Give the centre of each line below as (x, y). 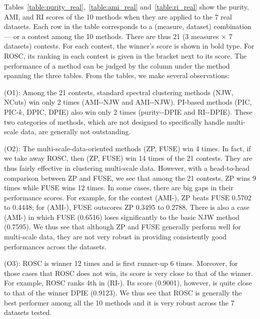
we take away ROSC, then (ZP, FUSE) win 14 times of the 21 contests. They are (128, 158)
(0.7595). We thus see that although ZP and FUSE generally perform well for (122, 227)
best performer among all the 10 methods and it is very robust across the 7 (119, 302)
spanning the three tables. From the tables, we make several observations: (117, 75)
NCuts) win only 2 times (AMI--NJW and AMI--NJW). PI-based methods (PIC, (128, 102)
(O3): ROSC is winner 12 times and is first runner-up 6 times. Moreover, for (121, 263)
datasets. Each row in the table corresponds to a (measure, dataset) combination (128, 26)
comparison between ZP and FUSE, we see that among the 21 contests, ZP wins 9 (130, 178)
